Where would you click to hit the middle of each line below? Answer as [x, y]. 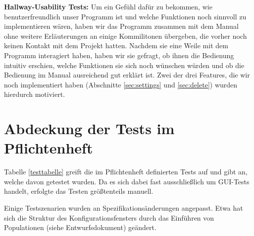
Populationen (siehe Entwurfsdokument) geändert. [80, 227]
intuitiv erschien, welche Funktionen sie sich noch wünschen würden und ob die [124, 65]
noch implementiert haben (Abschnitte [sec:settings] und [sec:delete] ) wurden [121, 84]
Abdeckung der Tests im [89, 128]
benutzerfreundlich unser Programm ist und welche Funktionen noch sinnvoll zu [125, 16]
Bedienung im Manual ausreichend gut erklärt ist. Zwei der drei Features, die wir [127, 75]
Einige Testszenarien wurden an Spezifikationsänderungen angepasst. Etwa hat [124, 208]
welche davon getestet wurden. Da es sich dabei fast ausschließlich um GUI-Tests [127, 181]
